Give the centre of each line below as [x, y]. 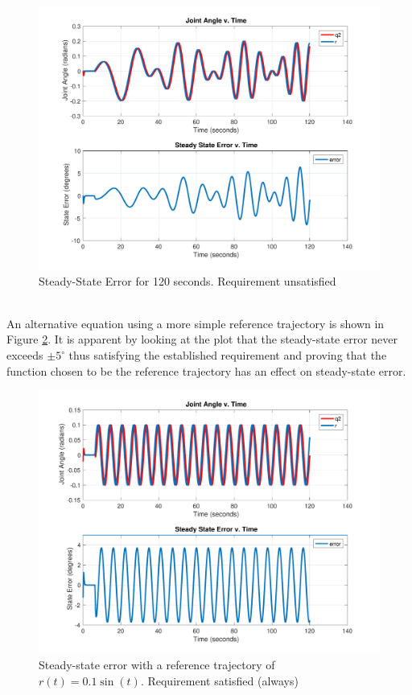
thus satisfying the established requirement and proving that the [228, 355]
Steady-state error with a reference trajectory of [157, 665]
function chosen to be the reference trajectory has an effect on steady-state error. [206, 370]
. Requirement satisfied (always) [219, 680]
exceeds [25, 355]
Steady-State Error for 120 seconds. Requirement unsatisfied [187, 280]
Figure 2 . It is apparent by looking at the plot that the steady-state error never [202, 339]
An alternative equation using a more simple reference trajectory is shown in [196, 323]
